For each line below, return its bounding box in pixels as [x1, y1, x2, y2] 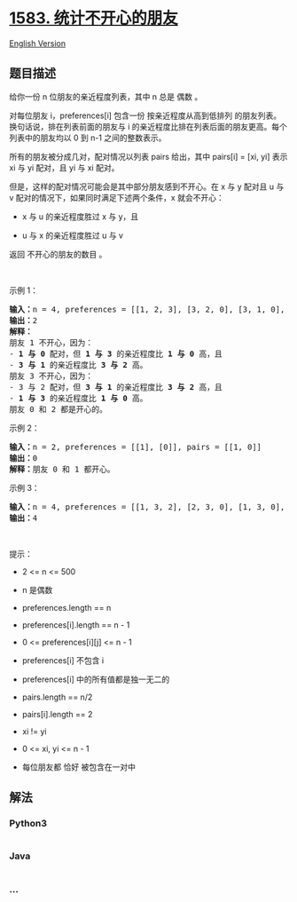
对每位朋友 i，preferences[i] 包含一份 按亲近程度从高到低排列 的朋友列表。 [9, 110, 282, 121]
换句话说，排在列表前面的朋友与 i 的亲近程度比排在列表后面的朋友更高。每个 [9, 121, 288, 131]
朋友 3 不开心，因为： [9, 370, 94, 381]
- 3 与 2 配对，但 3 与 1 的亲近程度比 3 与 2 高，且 [9, 382, 223, 392]
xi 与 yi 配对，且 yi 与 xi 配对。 [9, 162, 120, 173]
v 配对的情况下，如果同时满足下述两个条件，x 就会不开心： [9, 192, 224, 202]
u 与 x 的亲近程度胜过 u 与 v [21, 230, 124, 241]
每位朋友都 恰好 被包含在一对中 [21, 761, 136, 772]
